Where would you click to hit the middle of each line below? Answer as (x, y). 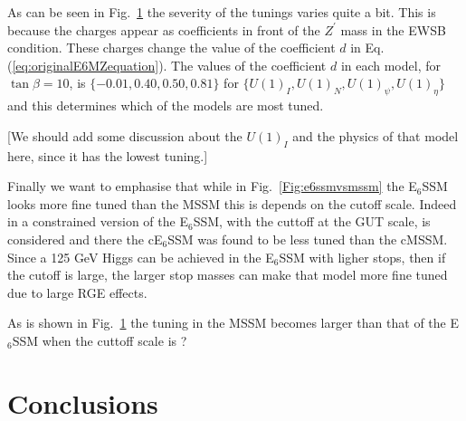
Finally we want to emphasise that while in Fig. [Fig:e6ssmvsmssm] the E (212, 186)
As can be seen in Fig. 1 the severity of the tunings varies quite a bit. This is (222, 12)
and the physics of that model (376, 135)
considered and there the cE (85, 239)
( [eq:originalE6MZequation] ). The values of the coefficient (167, 65)
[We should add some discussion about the (125, 135)
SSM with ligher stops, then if (362, 257)
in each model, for (390, 65)
